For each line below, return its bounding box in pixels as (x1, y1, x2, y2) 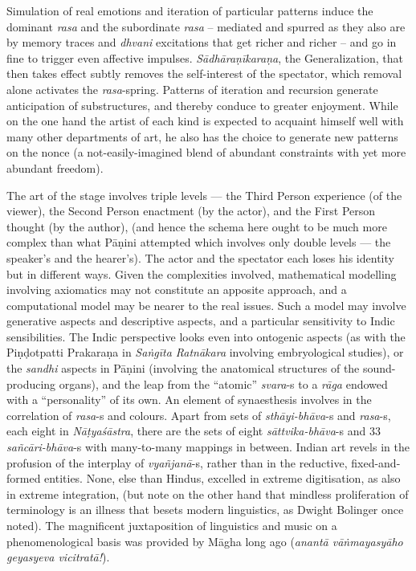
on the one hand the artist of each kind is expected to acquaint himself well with (6, 112, 404, 129)
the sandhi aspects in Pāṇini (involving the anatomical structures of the (6, 360, 360, 377)
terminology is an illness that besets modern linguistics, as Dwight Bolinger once (6, 501, 404, 518)
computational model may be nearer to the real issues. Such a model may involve (6, 296, 406, 313)
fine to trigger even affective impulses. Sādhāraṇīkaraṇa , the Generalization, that (6, 49, 403, 66)
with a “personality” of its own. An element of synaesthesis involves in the (6, 391, 372, 408)
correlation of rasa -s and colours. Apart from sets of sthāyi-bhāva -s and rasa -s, (6, 406, 391, 423)
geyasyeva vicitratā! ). (6, 549, 110, 565)
